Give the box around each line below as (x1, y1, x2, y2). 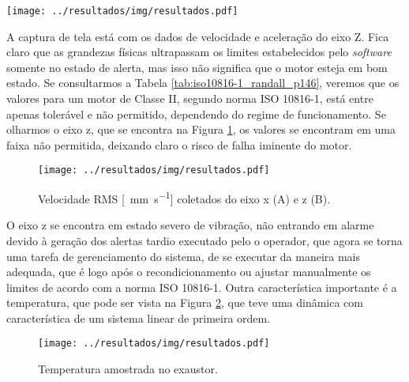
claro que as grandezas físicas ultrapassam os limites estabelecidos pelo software (6, 43, 392, 60)
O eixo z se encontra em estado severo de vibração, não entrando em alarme (6, 217, 374, 233)
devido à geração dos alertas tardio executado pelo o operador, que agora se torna (6, 232, 403, 248)
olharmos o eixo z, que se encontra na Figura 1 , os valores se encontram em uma (6, 121, 396, 138)
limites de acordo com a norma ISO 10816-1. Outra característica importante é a (6, 278, 397, 295)
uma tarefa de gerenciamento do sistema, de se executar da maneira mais (6, 248, 360, 264)
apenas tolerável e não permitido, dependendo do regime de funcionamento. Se (6, 105, 386, 122)
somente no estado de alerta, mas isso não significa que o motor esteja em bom (6, 59, 388, 75)
